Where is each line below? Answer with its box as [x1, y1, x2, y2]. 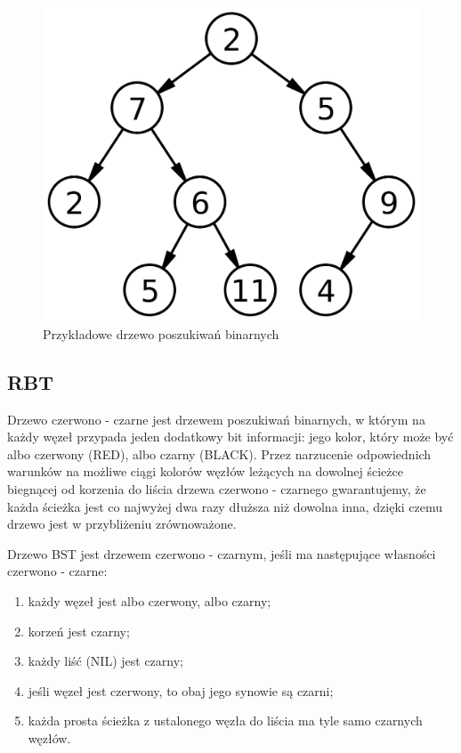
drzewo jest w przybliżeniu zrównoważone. [7, 514, 237, 533]
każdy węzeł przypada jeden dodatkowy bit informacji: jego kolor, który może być [7, 427, 454, 446]
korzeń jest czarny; [28, 621, 130, 640]
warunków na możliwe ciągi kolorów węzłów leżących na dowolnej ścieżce [7, 462, 403, 481]
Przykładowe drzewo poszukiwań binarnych [43, 324, 279, 343]
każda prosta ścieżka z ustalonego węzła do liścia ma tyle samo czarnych [28, 711, 423, 730]
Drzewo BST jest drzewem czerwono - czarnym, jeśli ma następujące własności [7, 544, 436, 563]
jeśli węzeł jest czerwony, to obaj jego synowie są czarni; [28, 681, 334, 700]
